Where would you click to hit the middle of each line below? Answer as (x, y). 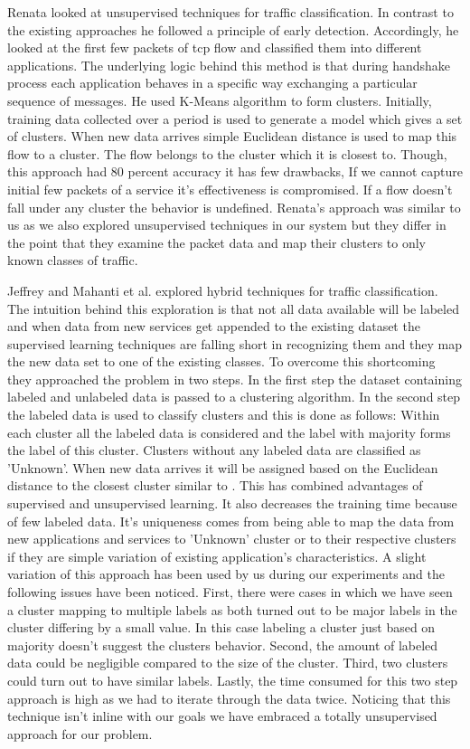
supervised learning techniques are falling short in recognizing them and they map (235, 343)
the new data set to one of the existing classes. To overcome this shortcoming (221, 361)
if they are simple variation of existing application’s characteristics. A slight (217, 556)
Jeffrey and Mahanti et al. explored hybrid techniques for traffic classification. (223, 290)
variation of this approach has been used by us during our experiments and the (226, 574)
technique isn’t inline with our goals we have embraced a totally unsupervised (222, 716)
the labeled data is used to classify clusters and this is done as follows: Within (224, 415)
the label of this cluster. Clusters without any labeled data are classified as (214, 450)
